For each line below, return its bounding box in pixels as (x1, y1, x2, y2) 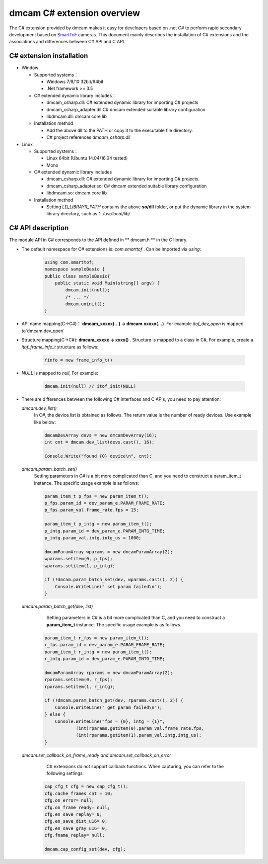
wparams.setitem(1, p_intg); (44, 563, 116, 569)
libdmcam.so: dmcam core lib (46, 190, 107, 196)
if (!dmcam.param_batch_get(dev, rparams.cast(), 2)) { (44, 697, 184, 703)
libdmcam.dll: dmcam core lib (46, 113, 107, 119)
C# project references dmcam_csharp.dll (46, 134, 131, 140)
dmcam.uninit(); (65, 301, 105, 307)
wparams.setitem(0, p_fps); (44, 556, 113, 562)
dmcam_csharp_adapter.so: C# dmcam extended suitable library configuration (46, 183, 207, 189)
